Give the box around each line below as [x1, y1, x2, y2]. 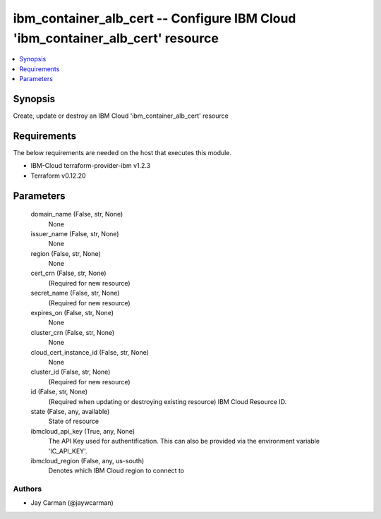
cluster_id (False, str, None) [30, 367, 111, 377]
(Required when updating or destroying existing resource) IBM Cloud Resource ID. [48, 397, 287, 405]
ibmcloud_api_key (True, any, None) [30, 427, 135, 435]
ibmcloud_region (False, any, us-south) [30, 456, 145, 465]
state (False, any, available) [30, 407, 110, 415]
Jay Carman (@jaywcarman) [30, 499, 114, 507]
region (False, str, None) [30, 249, 102, 257]
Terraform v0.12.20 [30, 171, 86, 180]
